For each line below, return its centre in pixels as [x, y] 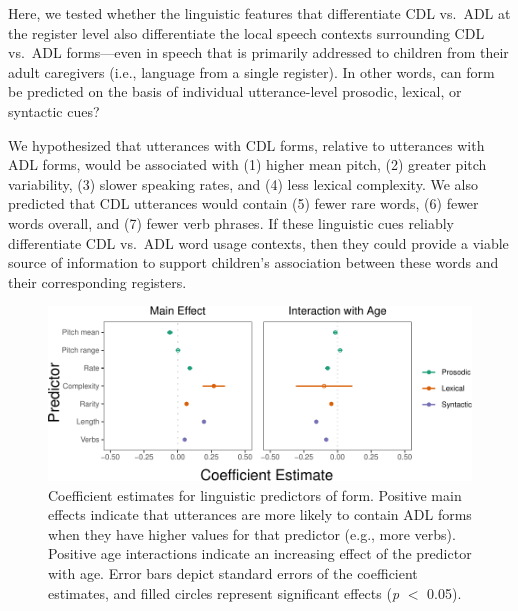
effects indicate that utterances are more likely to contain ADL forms [260, 514]
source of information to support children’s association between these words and [253, 262]
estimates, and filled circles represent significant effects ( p [224, 592]
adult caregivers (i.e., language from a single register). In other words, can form [251, 71]
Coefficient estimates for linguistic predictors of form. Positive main [255, 494]
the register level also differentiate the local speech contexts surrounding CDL [246, 32]
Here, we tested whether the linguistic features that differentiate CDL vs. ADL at [259, 13]
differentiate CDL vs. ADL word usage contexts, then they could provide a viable [258, 242]
